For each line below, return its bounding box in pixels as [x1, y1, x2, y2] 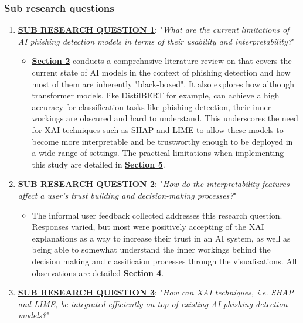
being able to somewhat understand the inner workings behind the [32, 243, 271, 256]
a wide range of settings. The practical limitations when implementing [32, 147, 284, 159]
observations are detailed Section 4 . [32, 266, 164, 278]
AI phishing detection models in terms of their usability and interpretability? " [18, 35, 295, 47]
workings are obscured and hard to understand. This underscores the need [32, 112, 298, 124]
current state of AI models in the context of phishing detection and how [32, 66, 291, 78]
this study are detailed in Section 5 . [32, 158, 165, 170]
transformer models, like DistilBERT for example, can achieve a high [32, 89, 280, 101]
